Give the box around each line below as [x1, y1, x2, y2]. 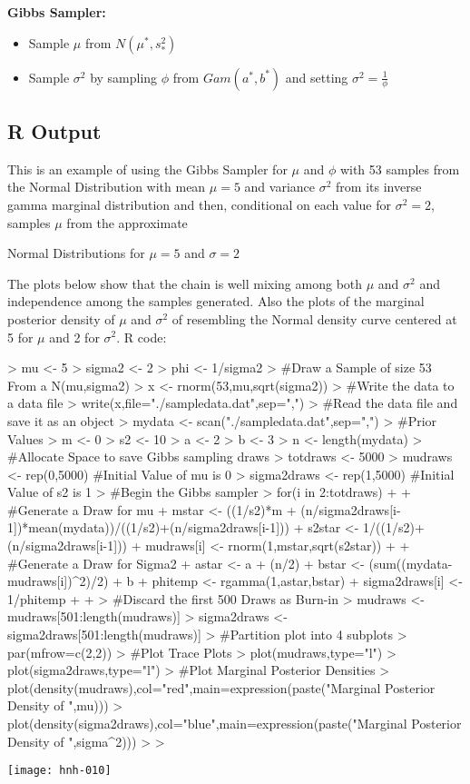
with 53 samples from [339, 159, 460, 178]
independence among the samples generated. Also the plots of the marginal [7, 292, 425, 311]
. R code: [116, 327, 167, 346]
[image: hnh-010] [7, 764, 112, 778]
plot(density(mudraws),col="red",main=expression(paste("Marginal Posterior [7, 678, 436, 697]
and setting [285, 67, 348, 86]
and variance [244, 177, 316, 196]
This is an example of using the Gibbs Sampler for [7, 159, 288, 178]
